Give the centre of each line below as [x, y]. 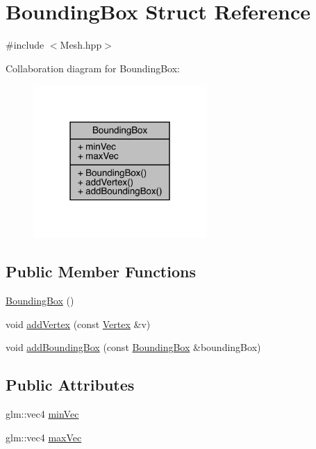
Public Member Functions [101, 271]
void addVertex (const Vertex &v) [78, 324]
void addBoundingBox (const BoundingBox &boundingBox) [133, 347]
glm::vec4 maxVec [44, 437]
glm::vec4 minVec [42, 414]
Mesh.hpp [81, 45]
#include [25, 45]
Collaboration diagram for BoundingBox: [93, 68]
